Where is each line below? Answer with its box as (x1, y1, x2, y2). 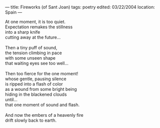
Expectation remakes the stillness (5, 24, 73, 30)
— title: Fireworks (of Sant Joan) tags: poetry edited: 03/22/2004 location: (5, 4, 155, 10)
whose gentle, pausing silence (5, 76, 67, 82)
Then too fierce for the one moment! (5, 71, 78, 76)
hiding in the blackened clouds (5, 91, 67, 97)
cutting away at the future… (5, 34, 61, 40)
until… (5, 97, 18, 102)
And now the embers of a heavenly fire (5, 112, 84, 118)
